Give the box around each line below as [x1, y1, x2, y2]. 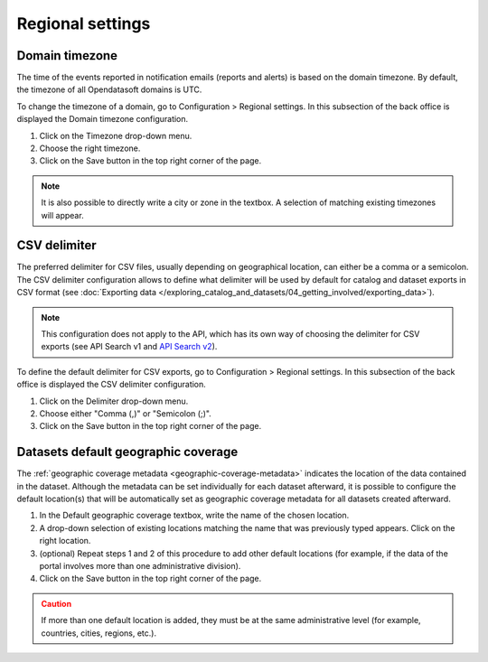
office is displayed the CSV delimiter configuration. [16, 379, 207, 390]
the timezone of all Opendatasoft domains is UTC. [16, 84, 202, 95]
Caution [41, 598, 72, 609]
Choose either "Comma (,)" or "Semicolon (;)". [39, 408, 211, 419]
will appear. [41, 210, 85, 220]
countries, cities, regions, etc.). [41, 628, 157, 639]
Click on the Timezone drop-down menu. [39, 130, 192, 141]
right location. [39, 536, 91, 546]
